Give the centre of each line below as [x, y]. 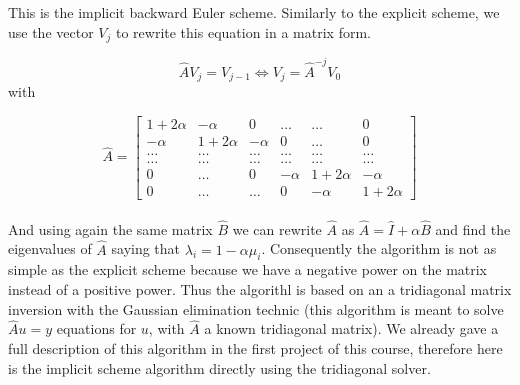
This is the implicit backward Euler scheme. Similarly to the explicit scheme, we [254, 12]
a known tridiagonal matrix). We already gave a [351, 328]
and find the [473, 228]
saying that [146, 248]
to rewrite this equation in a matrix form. [243, 31]
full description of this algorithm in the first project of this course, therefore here [255, 348]
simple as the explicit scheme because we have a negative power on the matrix [248, 269]
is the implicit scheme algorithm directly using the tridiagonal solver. [219, 367]
